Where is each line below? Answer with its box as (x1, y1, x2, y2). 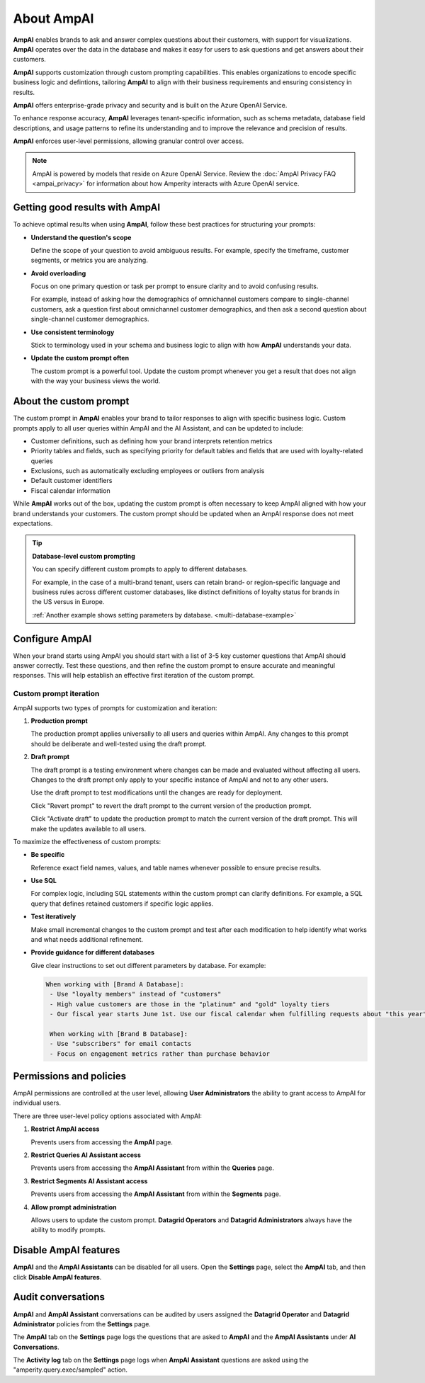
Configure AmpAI (13, 632, 92, 644)
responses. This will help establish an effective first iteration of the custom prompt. (13, 671, 255, 680)
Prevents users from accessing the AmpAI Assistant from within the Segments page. (30, 1190, 281, 1198)
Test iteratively (30, 912, 76, 921)
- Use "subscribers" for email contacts (50, 1040, 192, 1048)
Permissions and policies (13, 1070, 127, 1082)
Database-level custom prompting (32, 552, 136, 560)
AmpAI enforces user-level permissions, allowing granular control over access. (13, 137, 244, 145)
